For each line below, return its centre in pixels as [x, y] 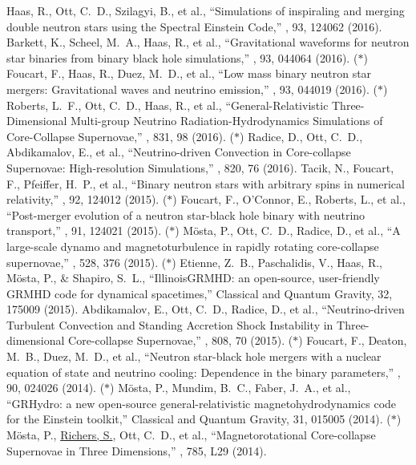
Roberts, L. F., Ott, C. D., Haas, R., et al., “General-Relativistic [168, 105]
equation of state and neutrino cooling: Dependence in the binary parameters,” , [204, 372]
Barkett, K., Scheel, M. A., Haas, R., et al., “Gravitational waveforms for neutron [208, 42]
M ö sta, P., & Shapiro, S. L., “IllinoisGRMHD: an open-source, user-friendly [193, 278]
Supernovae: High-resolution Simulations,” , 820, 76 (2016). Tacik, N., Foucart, [200, 167]
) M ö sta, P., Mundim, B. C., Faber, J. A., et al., [230, 388]
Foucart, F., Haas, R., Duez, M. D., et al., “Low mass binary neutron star [189, 73]
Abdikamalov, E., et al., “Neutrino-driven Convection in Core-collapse [179, 152]
